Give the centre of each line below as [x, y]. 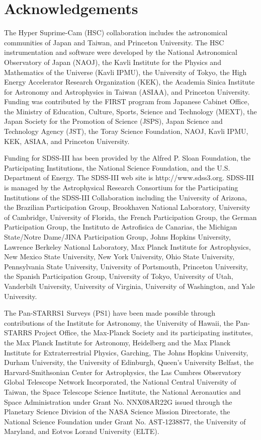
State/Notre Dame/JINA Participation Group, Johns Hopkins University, [117, 237]
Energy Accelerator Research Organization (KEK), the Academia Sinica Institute [129, 82]
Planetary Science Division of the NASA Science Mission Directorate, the [117, 412]
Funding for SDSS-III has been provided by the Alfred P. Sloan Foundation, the [127, 158]
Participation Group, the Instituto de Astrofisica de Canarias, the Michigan [121, 227]
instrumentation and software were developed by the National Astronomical [121, 52]
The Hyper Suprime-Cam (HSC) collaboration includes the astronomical [116, 32]
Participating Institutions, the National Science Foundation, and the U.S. [117, 167]
